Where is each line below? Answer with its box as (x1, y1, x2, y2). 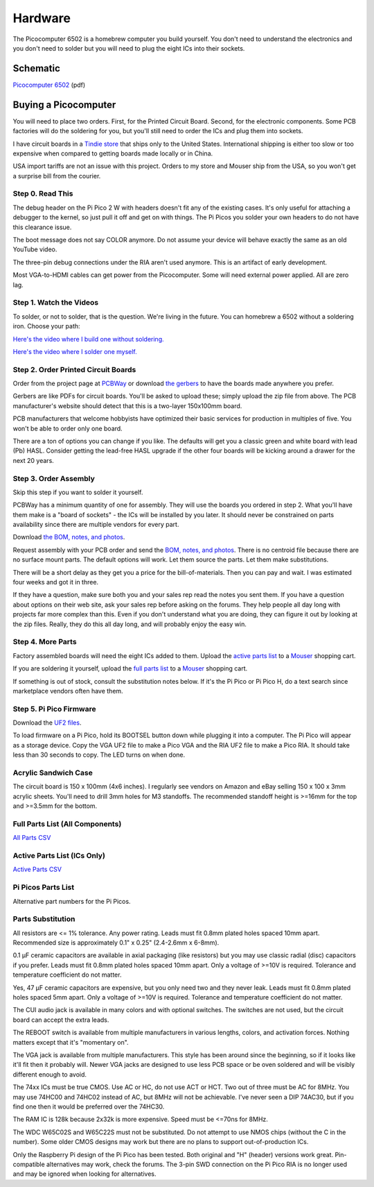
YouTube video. (12, 245, 57, 253)
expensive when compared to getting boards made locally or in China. (12, 149, 213, 158)
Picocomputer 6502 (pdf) (12, 81, 86, 89)
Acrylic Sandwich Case (12, 768, 93, 777)
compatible (12, 1160, 45, 1168)
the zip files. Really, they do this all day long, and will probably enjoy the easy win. (12, 620, 247, 628)
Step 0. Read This (12, 189, 73, 199)
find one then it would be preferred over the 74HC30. (12, 1102, 165, 1111)
